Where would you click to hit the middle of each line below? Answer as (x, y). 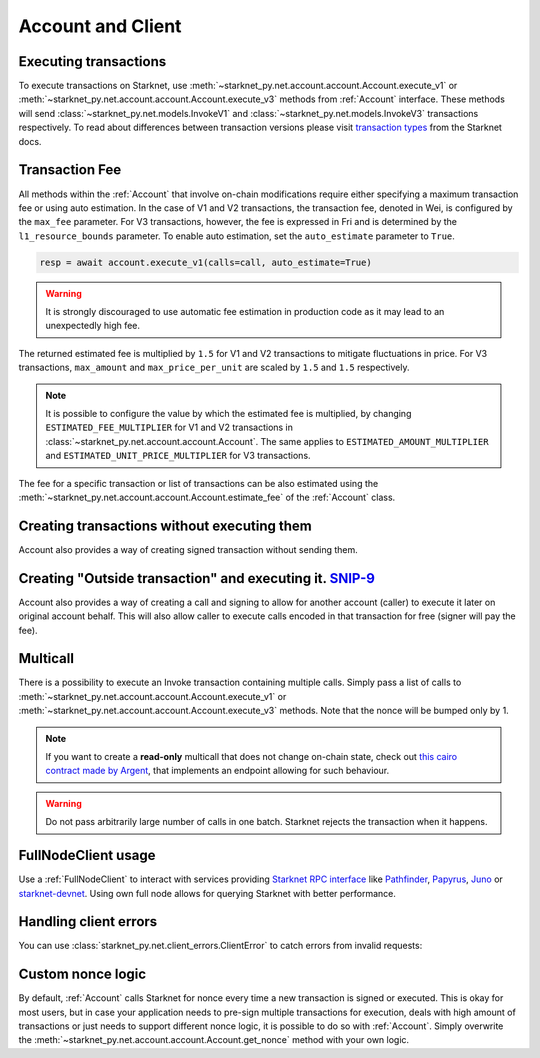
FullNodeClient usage (87, 855)
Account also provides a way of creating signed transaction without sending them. (188, 549)
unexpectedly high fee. (92, 326)
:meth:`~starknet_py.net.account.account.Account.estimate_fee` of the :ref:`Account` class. (207, 497)
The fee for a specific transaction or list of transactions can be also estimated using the (198, 483)
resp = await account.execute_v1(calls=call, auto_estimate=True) (205, 262)
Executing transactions (92, 61)
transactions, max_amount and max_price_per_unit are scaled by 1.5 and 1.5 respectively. (214, 367)
